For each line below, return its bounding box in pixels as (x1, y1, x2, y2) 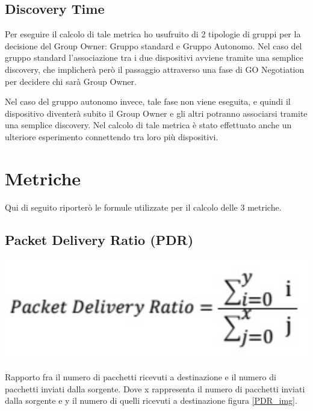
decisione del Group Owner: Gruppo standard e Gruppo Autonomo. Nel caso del (5, 39, 302, 52)
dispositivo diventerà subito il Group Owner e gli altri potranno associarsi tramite (5, 107, 308, 119)
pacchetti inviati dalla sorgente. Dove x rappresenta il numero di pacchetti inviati (5, 382, 305, 395)
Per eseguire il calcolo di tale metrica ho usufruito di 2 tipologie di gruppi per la (5, 28, 301, 40)
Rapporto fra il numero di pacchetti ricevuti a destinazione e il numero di (5, 371, 276, 383)
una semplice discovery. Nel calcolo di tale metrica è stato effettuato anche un (5, 119, 292, 131)
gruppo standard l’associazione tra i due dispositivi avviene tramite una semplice (5, 51, 303, 64)
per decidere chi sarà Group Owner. (5, 75, 137, 87)
